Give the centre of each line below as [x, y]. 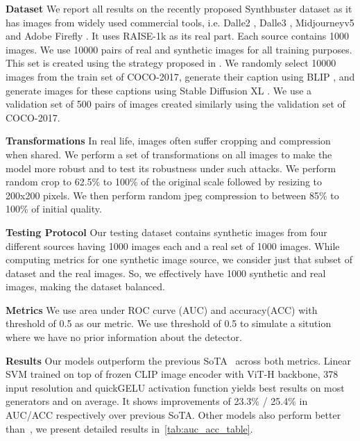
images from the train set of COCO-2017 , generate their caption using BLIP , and [180, 76]
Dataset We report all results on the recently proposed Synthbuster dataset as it [179, 8]
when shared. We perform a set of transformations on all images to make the [169, 154]
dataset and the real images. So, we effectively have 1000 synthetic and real [166, 273]
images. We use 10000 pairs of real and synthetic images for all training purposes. [179, 49]
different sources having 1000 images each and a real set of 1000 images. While [173, 246]
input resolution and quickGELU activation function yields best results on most [175, 387]
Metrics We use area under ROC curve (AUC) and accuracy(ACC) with [162, 309]
